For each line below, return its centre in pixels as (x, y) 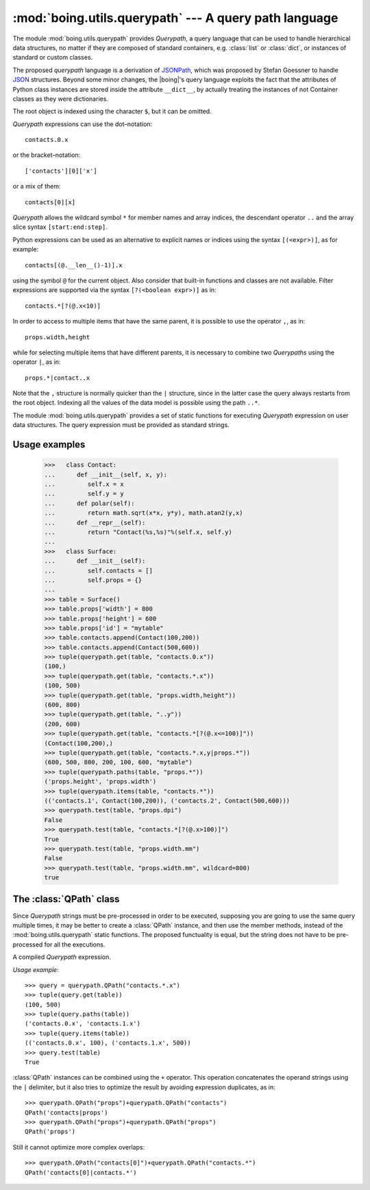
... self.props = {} (93, 580)
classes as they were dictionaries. (61, 99)
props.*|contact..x (58, 378)
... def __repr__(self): (95, 522)
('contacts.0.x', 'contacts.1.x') (83, 1024)
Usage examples (49, 445)
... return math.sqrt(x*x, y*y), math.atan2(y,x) (144, 513)
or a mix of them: (37, 186)
